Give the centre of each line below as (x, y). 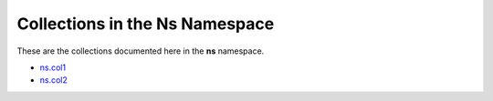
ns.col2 (54, 80)
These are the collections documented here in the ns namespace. (141, 51)
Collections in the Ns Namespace (146, 24)
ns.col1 (53, 67)
